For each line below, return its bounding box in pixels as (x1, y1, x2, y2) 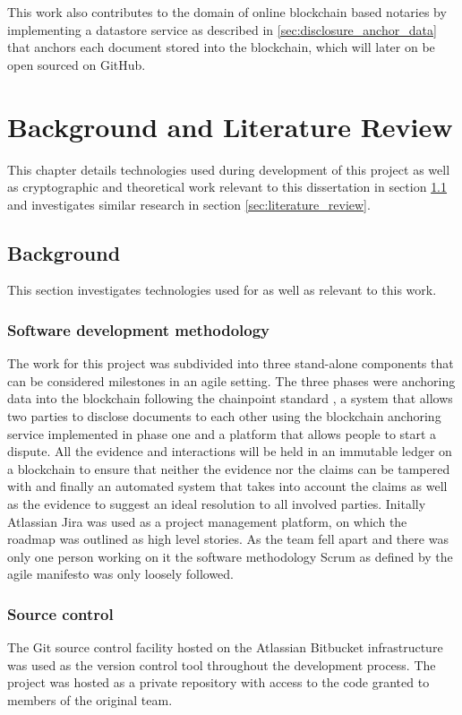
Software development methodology (7, 319, 270, 340)
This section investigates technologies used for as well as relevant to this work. (7, 280, 437, 299)
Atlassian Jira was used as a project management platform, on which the (7, 512, 407, 530)
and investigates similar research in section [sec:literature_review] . (7, 194, 371, 213)
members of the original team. (7, 691, 173, 710)
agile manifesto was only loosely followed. (7, 564, 234, 583)
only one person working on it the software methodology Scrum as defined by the (7, 547, 453, 565)
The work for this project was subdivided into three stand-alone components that (7, 354, 454, 373)
